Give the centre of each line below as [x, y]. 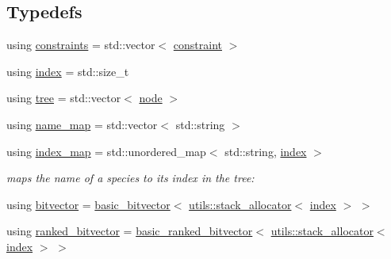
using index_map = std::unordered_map [106, 151]
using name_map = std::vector [82, 124]
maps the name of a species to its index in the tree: [130, 178]
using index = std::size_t [68, 71]
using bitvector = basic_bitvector [88, 204]
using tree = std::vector [64, 98]
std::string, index [266, 151]
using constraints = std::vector [81, 45]
